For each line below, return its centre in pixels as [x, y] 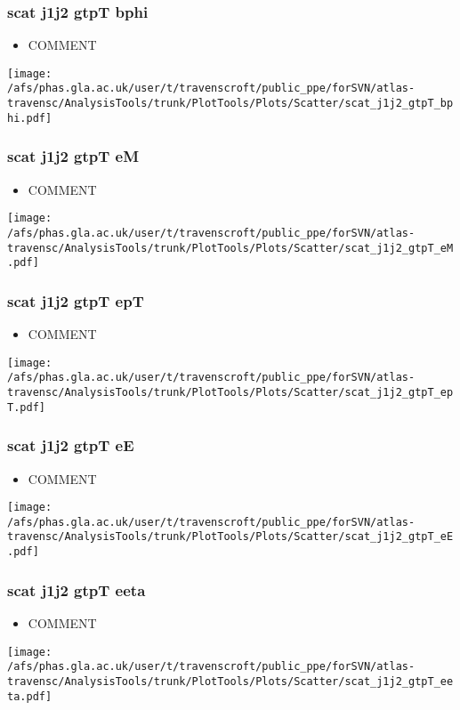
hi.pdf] [30, 118]
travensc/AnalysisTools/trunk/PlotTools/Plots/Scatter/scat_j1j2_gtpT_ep [230, 392]
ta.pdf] [30, 696]
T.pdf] [26, 407]
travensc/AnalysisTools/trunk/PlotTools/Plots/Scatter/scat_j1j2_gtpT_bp [230, 104]
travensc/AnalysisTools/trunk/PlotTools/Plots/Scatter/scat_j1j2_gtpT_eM [230, 248]
